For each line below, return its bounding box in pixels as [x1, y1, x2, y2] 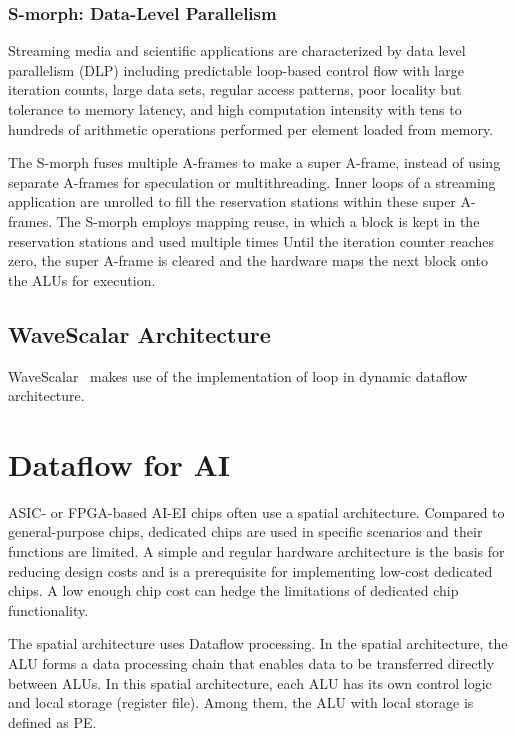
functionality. [8, 599, 89, 620]
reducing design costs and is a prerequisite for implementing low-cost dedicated [8, 560, 493, 581]
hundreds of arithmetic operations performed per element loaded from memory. [8, 118, 494, 139]
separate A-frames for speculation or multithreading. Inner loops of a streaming [8, 171, 496, 192]
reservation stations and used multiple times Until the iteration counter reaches [8, 230, 494, 251]
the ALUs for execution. [8, 269, 156, 290]
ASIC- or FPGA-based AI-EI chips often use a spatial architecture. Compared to [8, 501, 505, 522]
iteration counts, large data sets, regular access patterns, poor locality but [8, 79, 462, 100]
